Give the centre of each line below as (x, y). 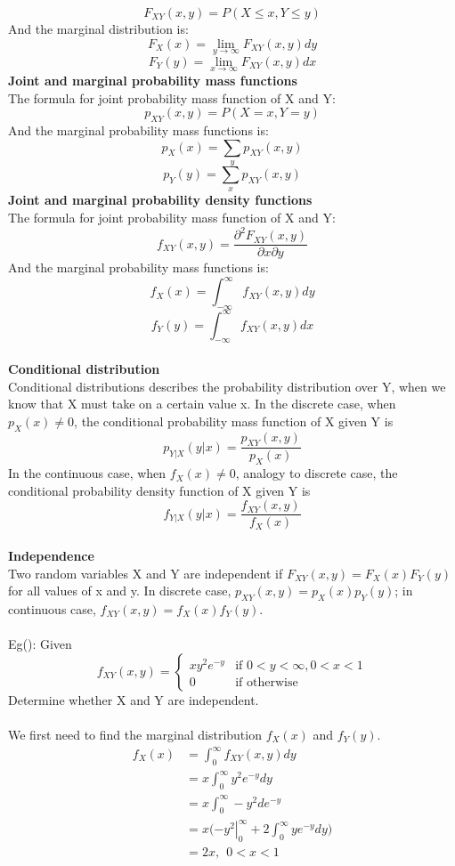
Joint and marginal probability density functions (160, 200)
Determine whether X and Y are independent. (134, 699)
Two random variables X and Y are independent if (146, 573)
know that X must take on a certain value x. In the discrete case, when (202, 404)
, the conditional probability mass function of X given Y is (234, 421)
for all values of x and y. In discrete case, (120, 591)
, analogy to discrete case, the (317, 473)
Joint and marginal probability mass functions (153, 81)
